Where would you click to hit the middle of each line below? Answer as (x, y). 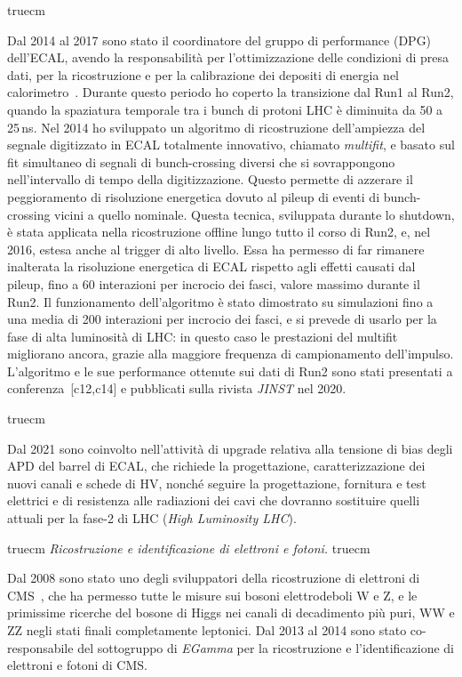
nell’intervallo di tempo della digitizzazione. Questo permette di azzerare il (210, 179)
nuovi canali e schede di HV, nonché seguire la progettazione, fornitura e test (217, 483)
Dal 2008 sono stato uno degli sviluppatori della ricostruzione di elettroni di (214, 578)
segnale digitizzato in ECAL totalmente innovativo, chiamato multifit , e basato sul (231, 145)
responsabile (40, 647)
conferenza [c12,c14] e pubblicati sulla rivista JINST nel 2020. (177, 388)
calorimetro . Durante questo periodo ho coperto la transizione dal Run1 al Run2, (231, 92)
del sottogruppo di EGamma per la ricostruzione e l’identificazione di (266, 647)
